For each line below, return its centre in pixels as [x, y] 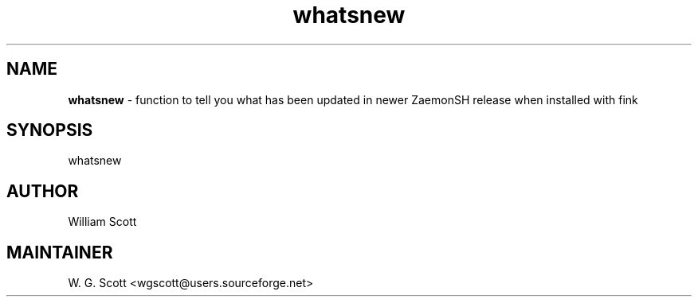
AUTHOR [43, 191]
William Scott [102, 222]
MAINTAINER [60, 252]
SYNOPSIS [50, 130]
